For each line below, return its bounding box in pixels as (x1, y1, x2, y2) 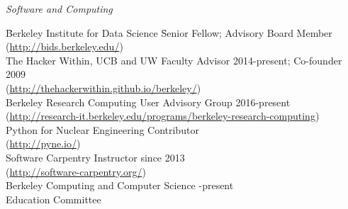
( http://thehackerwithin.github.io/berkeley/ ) (6, 80, 201, 95)
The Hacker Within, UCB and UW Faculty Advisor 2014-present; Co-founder (6, 52, 342, 67)
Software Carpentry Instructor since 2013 (6, 149, 185, 164)
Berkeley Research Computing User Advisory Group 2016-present (6, 94, 291, 109)
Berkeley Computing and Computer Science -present (6, 178, 234, 193)
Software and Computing (6, 1, 113, 16)
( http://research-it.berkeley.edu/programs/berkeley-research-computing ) (6, 108, 320, 123)
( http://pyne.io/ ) (6, 136, 81, 151)
